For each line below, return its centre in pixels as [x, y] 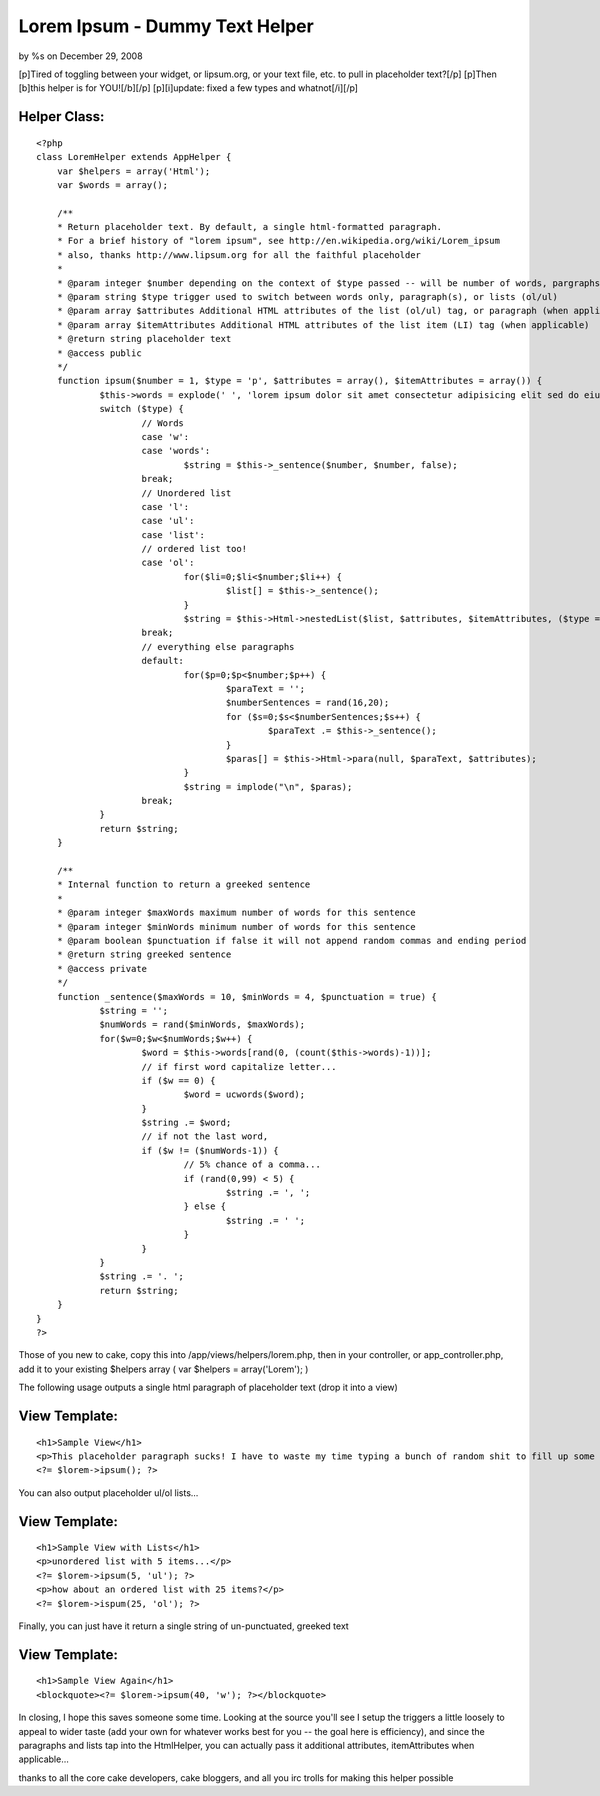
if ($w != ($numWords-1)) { [210, 1150]
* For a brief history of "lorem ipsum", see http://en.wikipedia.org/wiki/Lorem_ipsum [278, 241]
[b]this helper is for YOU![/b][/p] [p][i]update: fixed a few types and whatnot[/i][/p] [188, 88]
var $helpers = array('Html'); [133, 171]
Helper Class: [61, 116]
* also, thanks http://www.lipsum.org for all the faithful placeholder [239, 254]
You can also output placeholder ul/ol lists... [108, 1492]
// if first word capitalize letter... [239, 1066]
